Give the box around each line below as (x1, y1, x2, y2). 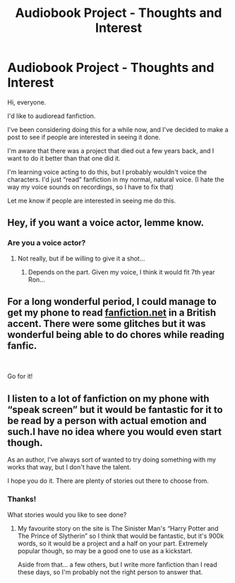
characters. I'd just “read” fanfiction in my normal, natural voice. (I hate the (7, 175, 224, 184)
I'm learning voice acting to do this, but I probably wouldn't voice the (7, 167, 207, 176)
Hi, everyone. (7, 97, 47, 107)
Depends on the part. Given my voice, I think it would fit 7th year (28, 268, 215, 276)
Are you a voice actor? (7, 238, 86, 248)
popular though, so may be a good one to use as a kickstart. (17, 546, 193, 555)
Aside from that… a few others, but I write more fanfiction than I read (17, 560, 217, 569)
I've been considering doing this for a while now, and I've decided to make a (7, 125, 229, 133)
